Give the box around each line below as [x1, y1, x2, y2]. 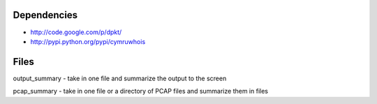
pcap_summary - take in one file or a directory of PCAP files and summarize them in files [13, 87, 269, 96]
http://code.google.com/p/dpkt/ [30, 28, 122, 36]
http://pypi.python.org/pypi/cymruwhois [30, 37, 146, 45]
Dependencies [13, 9, 78, 21]
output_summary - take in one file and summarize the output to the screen [13, 74, 227, 82]
